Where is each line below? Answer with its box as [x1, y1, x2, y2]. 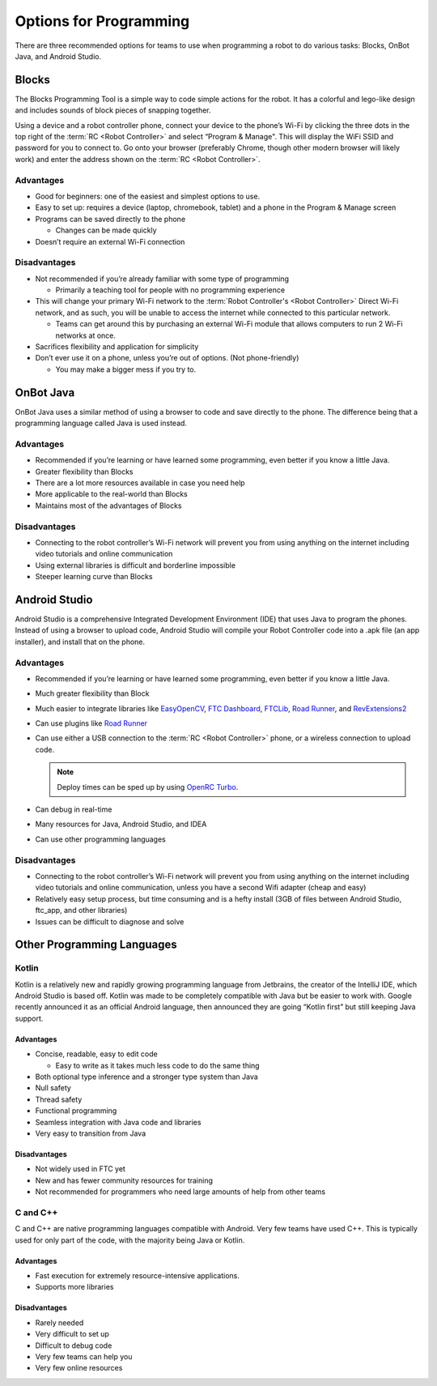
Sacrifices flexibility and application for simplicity [35, 341, 199, 352]
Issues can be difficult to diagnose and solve [35, 916, 185, 927]
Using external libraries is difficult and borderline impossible [35, 560, 236, 570]
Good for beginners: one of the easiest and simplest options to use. [35, 191, 261, 201]
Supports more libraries [35, 1282, 114, 1292]
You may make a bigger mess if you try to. [55, 365, 197, 374]
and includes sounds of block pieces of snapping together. [15, 105, 211, 115]
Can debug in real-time [35, 804, 112, 814]
